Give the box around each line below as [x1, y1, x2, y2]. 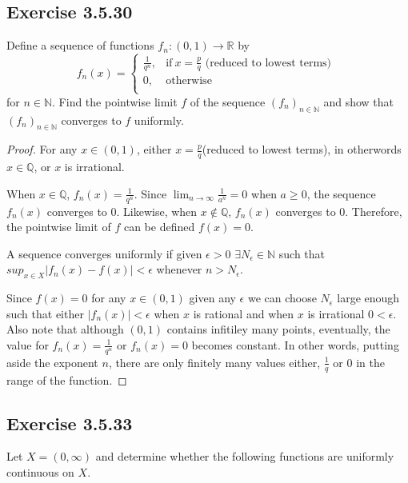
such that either [6, 305, 84, 321]
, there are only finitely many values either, [108, 353, 321, 370]
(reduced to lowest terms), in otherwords [202, 141, 402, 158]
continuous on [6, 463, 74, 480]
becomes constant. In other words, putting [191, 336, 399, 353]
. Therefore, [345, 202, 402, 219]
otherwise [166, 75, 212, 87]
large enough [337, 289, 400, 306]
